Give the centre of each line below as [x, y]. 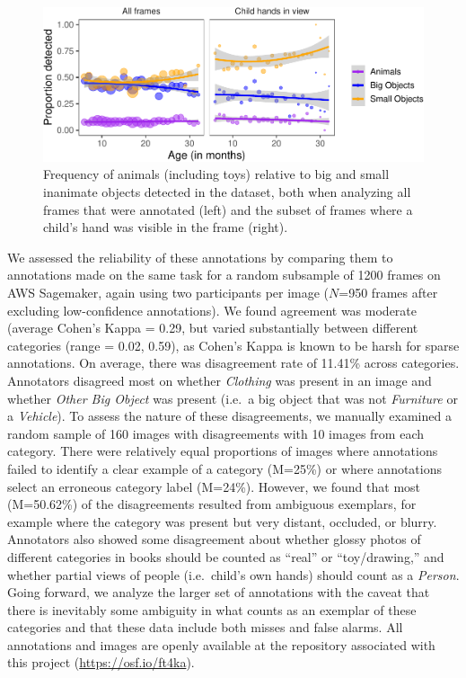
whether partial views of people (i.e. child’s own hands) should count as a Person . [233, 574]
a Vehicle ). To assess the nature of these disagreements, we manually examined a [229, 416]
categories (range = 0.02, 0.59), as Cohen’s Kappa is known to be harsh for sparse [233, 345]
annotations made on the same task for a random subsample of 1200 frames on [224, 275]
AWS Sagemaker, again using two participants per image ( [168, 293]
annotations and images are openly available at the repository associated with [221, 644]
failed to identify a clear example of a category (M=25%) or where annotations [225, 468]
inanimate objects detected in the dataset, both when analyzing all [227, 192]
